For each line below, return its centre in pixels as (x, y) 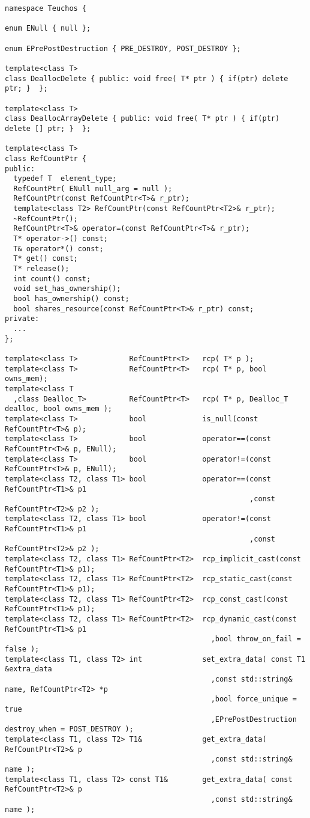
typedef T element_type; (65, 179)
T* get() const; (46, 259)
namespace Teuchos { (46, 8)
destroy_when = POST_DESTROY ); (69, 729)
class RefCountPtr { (46, 158)
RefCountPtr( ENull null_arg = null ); (93, 188)
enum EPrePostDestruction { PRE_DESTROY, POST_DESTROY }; (123, 48)
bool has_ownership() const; (71, 299)
